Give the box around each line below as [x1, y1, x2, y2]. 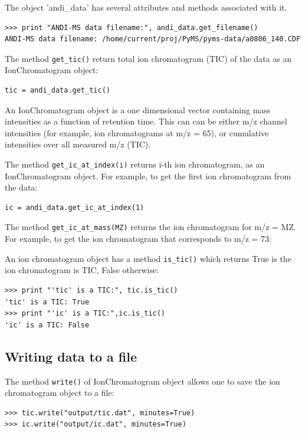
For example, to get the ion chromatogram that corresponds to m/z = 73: [5, 232, 272, 245]
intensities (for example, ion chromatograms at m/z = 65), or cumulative [5, 126, 269, 139]
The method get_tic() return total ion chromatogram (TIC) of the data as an [5, 52, 292, 64]
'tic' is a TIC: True [5, 297, 90, 306]
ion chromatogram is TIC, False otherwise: [5, 264, 159, 276]
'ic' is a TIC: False [5, 320, 90, 329]
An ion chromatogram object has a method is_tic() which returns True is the [5, 252, 291, 264]
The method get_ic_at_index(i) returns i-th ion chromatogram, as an [5, 158, 265, 170]
